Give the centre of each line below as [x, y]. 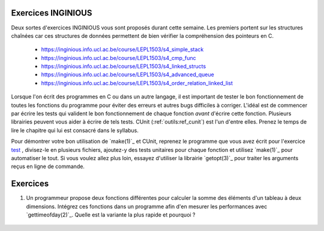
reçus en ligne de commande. [48, 166]
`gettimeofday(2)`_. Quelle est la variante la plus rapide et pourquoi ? [111, 215]
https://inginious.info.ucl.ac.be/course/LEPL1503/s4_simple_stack [122, 49]
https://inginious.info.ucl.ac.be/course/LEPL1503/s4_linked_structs [124, 67]
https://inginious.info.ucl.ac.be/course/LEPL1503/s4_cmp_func [118, 58]
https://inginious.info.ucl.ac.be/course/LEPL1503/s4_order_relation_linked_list [137, 83]
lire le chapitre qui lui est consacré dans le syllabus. [75, 130]
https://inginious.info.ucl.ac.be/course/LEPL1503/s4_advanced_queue [127, 74]
